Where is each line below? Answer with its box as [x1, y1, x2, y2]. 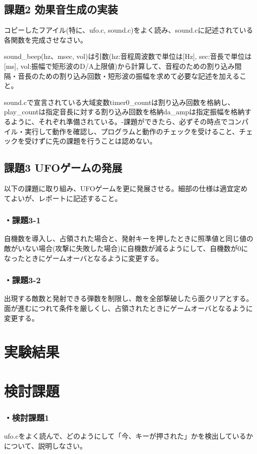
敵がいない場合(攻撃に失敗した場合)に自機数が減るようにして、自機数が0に [4, 243, 248, 253]
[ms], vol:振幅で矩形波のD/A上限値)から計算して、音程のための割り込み [4, 60, 235, 71]
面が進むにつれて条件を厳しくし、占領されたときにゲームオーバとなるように [4, 303, 253, 313]
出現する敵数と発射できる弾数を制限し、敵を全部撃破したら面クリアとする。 [4, 293, 254, 303]
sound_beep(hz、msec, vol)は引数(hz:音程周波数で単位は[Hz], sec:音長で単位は [4, 51, 252, 61]
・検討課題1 [4, 411, 50, 423]
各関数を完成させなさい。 [4, 34, 87, 45]
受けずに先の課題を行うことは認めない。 [24, 136, 156, 146]
